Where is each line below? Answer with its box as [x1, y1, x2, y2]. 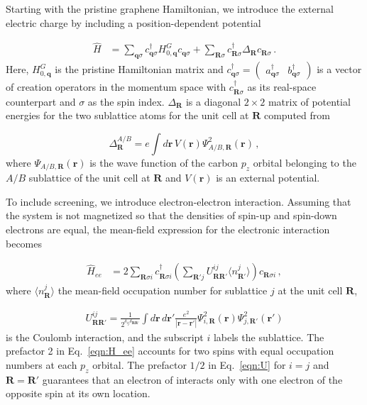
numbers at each [6, 357, 77, 372]
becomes [6, 235, 43, 250]
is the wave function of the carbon [89, 155, 239, 170]
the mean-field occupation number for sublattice [57, 283, 268, 298]
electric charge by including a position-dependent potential [6, 15, 261, 30]
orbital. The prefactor [92, 357, 187, 372]
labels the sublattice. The [213, 329, 324, 344]
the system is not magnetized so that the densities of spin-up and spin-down [6, 208, 337, 223]
